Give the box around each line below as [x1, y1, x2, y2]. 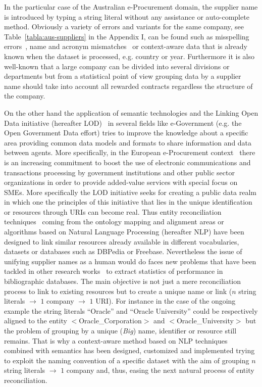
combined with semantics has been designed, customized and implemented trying [4, 345, 255, 356]
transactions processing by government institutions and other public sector [4, 167, 235, 177]
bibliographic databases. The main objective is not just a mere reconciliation [4, 276, 241, 286]
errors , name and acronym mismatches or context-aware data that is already [4, 41, 247, 52]
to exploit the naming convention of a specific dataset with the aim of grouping [4, 355, 249, 365]
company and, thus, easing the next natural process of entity [66, 365, 254, 375]
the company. [4, 90, 45, 101]
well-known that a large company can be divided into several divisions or [4, 61, 230, 71]
